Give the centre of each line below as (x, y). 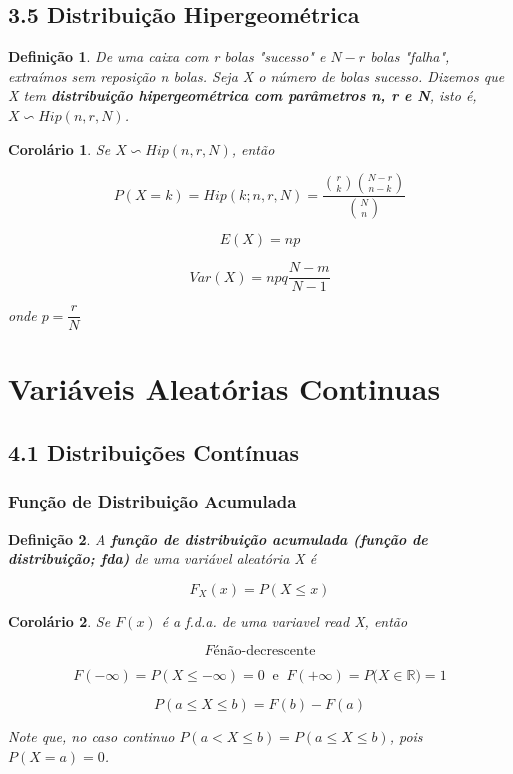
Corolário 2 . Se (59, 620)
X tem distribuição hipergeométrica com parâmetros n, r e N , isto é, (242, 95)
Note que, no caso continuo (91, 736)
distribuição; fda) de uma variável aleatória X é (162, 558)
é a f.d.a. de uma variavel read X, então (284, 620)
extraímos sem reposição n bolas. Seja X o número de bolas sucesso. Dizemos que (256, 75)
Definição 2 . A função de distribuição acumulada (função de (218, 538)
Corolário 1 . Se (59, 148)
